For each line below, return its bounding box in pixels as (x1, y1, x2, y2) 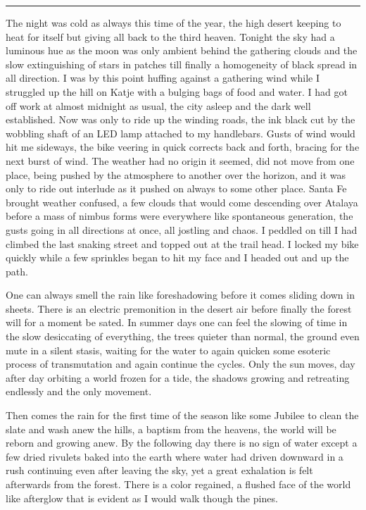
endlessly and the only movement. (6, 384, 152, 399)
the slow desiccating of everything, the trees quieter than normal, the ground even (6, 329, 360, 344)
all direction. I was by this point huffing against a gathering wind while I (6, 70, 320, 85)
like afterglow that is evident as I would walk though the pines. (6, 490, 278, 505)
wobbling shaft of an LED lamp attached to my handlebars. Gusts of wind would (6, 125, 355, 140)
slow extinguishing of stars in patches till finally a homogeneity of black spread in (6, 56, 358, 71)
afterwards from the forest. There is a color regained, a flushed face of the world (6, 477, 351, 491)
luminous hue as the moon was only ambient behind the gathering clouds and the (6, 43, 358, 58)
